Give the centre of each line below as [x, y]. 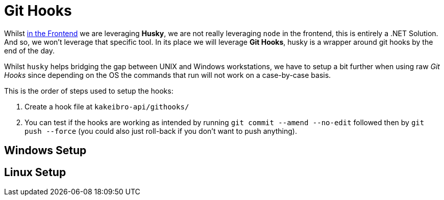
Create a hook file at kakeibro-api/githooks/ [107, 106]
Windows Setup [45, 151]
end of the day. [29, 50]
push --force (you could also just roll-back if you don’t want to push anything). [161, 131]
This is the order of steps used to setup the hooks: [89, 91]
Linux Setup [35, 172]
